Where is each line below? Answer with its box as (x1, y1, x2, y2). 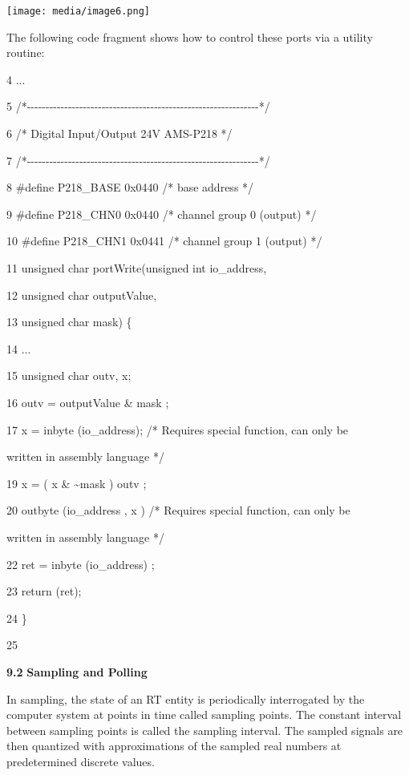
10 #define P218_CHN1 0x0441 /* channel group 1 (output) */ (6, 232, 322, 249)
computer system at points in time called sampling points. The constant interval (6, 706, 402, 723)
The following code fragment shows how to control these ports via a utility (6, 28, 373, 45)
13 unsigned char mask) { (6, 313, 132, 330)
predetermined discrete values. (6, 753, 155, 769)
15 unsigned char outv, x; (6, 367, 132, 384)
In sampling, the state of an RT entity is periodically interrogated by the (6, 690, 365, 707)
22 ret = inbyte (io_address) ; (6, 555, 155, 572)
